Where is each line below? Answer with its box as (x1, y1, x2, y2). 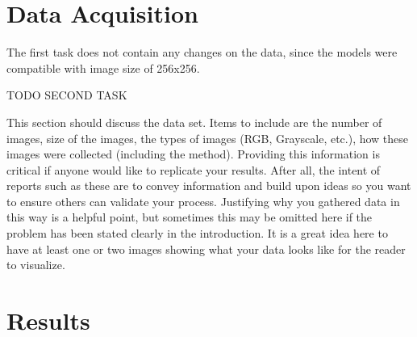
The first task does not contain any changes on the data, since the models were (6, 44, 398, 61)
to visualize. (6, 256, 65, 273)
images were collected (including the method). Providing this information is (6, 145, 380, 162)
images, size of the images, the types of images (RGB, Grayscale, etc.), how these (6, 129, 409, 146)
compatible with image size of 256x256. (6, 59, 200, 76)
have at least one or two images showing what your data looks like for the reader (6, 240, 406, 257)
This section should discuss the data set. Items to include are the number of (6, 113, 382, 130)
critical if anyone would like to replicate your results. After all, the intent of (6, 161, 381, 178)
